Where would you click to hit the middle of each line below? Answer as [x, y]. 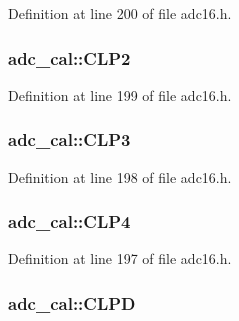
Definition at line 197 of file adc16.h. [120, 258]
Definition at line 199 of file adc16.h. [120, 94]
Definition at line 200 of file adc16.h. [120, 13]
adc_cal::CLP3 [69, 139]
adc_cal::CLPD [72, 302]
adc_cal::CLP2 [69, 57]
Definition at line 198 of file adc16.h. [120, 176]
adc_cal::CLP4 [69, 221]
